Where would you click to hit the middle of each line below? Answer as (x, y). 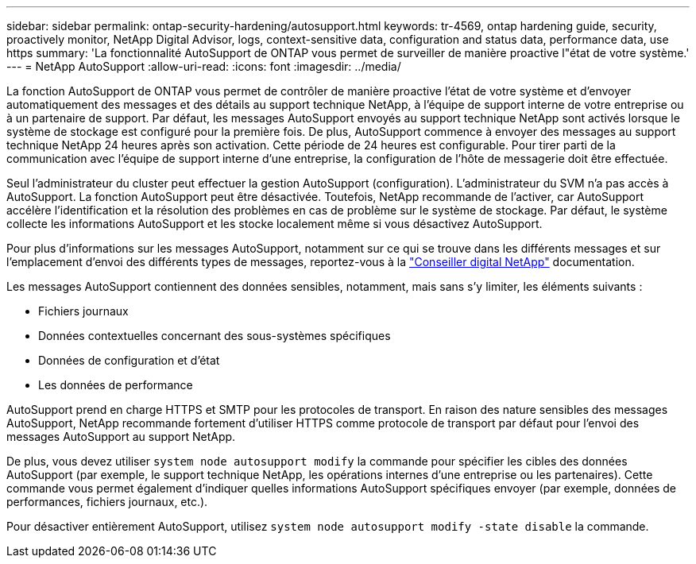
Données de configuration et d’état (129, 360)
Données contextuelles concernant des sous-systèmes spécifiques (215, 336)
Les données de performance (116, 385)
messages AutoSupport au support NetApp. (121, 437)
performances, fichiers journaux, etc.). (107, 502)
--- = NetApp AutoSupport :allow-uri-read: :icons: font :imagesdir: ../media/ (204, 66)
